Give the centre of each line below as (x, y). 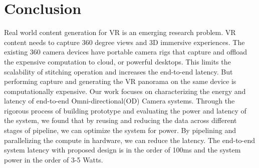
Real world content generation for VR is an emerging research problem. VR (120, 32)
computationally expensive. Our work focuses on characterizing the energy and (125, 91)
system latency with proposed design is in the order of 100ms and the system (122, 150)
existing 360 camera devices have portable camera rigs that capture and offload (125, 52)
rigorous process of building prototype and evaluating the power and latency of (125, 110)
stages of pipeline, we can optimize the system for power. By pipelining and (120, 130)
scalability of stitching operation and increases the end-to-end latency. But (118, 71)
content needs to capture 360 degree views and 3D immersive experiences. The (124, 42)
